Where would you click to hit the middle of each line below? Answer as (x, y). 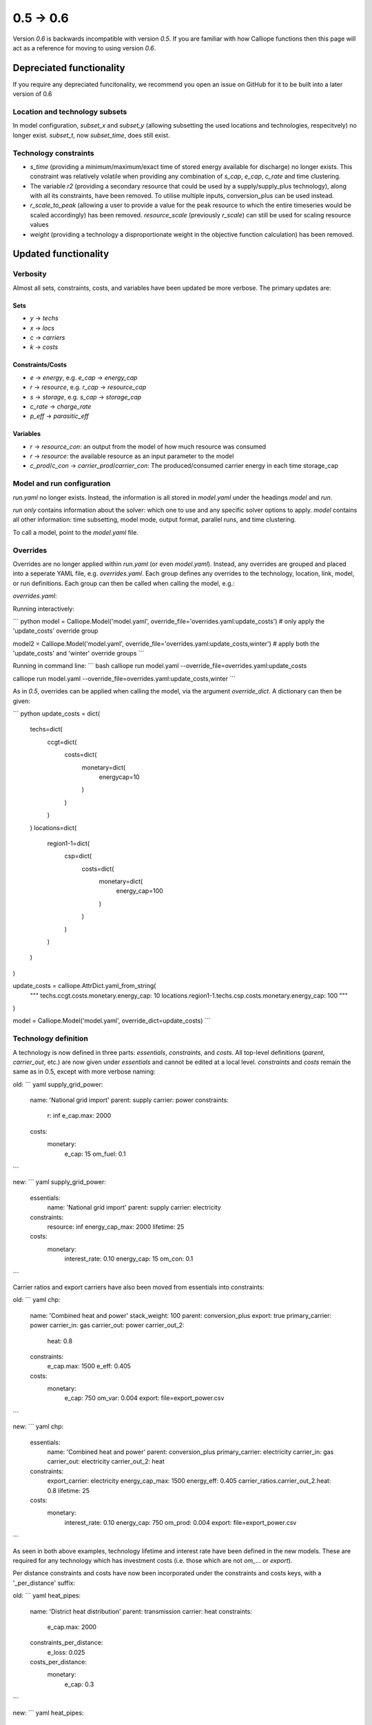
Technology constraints (53, 153)
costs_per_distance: (59, 1662)
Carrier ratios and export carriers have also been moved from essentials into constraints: (138, 1287)
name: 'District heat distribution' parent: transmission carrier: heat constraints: (141, 1611)
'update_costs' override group (55, 631)
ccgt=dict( (62, 742)
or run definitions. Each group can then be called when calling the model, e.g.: (124, 583)
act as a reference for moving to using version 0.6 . (84, 48)
